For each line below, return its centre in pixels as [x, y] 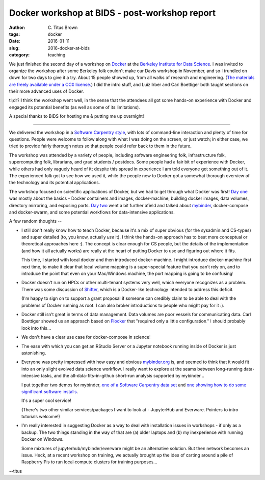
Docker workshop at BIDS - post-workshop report [112, 13]
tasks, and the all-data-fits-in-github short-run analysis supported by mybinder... [123, 376]
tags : [14, 34]
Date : [15, 41]
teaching [57, 55]
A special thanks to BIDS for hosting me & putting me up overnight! [77, 116]
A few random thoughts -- [36, 221]
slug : [14, 48]
